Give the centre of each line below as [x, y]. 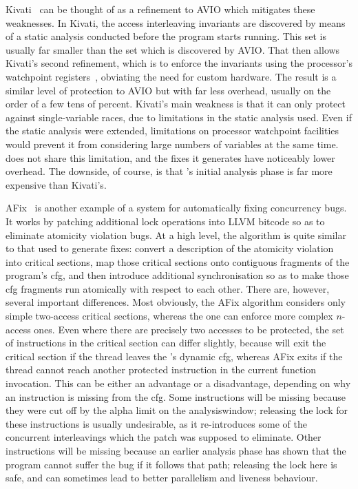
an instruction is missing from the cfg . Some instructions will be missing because [176, 396]
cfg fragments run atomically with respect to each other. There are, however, [168, 288]
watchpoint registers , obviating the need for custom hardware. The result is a [171, 76]
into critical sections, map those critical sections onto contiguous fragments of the [178, 261]
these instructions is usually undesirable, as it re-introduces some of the [156, 423]
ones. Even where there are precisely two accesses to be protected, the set [189, 329]
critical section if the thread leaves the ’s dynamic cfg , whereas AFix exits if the [174, 356]
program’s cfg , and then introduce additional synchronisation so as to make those [177, 275]
